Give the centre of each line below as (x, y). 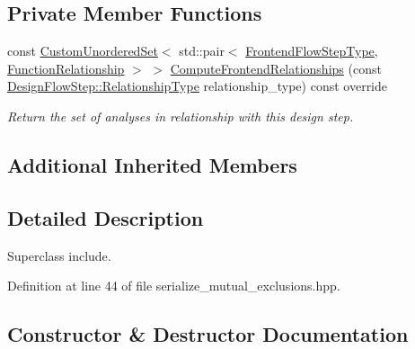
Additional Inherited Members (152, 164)
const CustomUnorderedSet (83, 51)
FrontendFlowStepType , (312, 51)
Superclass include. (59, 255)
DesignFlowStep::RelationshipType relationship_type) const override (198, 86)
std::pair (202, 51)
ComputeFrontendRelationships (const (276, 68)
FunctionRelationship (66, 68)
